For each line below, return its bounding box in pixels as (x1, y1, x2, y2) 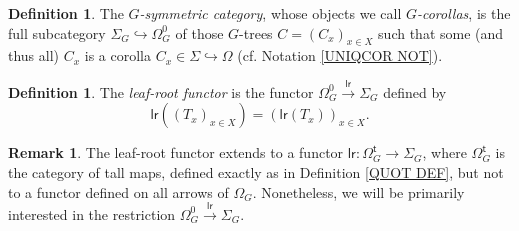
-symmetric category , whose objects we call (139, 3, 402, 23)
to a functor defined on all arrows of (8, 181, 229, 202)
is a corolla (84, 45, 151, 66)
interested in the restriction (8, 203, 176, 224)
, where (422, 142, 467, 163)
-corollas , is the (416, 3, 511, 23)
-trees (239, 22, 273, 43)
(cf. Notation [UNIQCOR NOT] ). (237, 45, 443, 66)
